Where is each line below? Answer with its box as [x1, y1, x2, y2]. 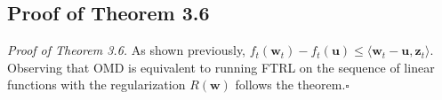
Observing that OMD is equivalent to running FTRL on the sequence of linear [7, 58, 435, 76]
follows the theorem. [235, 75, 346, 94]
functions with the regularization [7, 75, 186, 94]
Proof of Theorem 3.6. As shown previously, [7, 41, 246, 59]
